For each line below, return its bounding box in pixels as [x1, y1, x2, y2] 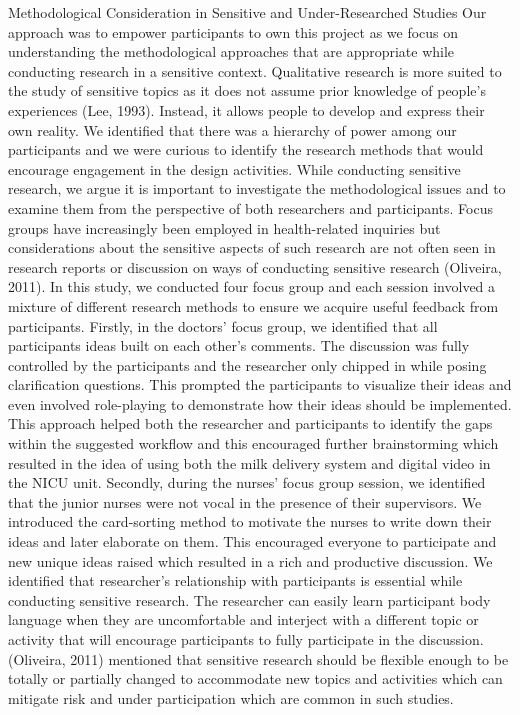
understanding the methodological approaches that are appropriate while [8, 41, 455, 62]
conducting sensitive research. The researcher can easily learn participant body [8, 589, 491, 610]
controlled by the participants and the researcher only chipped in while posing [8, 354, 487, 375]
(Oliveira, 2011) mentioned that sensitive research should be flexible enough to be [8, 648, 509, 669]
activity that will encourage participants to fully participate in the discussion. [8, 629, 484, 649]
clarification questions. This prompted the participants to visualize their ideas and [8, 374, 512, 395]
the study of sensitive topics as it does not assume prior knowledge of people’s [8, 80, 486, 101]
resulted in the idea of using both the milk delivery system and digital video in [8, 452, 491, 473]
